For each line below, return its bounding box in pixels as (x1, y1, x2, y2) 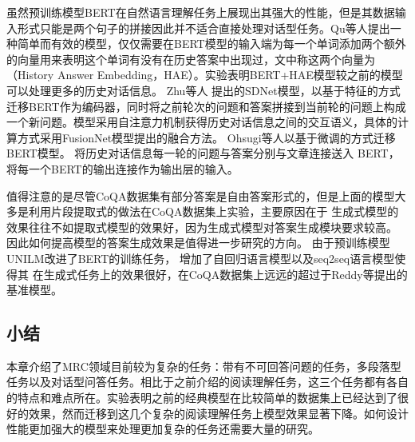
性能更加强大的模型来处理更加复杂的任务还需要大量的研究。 (6, 420, 319, 437)
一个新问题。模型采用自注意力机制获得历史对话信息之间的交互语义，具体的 (6, 113, 397, 130)
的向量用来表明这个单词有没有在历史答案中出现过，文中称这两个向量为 (6, 50, 375, 67)
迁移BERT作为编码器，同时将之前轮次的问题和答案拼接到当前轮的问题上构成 (6, 98, 406, 114)
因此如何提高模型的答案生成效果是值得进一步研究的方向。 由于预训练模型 (6, 234, 390, 251)
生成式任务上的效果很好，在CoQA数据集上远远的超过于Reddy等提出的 (43, 265, 408, 282)
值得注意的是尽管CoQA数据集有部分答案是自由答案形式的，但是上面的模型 (6, 187, 395, 204)
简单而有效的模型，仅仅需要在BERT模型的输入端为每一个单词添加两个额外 (17, 35, 406, 52)
